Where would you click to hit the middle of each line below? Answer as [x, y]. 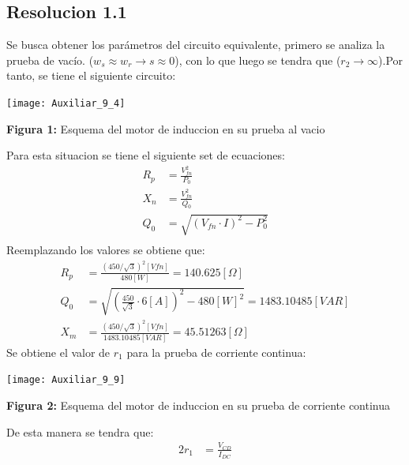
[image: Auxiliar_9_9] [66, 380]
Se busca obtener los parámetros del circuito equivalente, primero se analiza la [196, 45]
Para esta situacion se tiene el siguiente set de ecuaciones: [146, 155]
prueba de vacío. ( [50, 60]
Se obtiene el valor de [58, 352]
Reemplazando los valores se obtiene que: [106, 250]
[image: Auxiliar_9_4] [66, 103]
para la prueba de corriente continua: [216, 352]
